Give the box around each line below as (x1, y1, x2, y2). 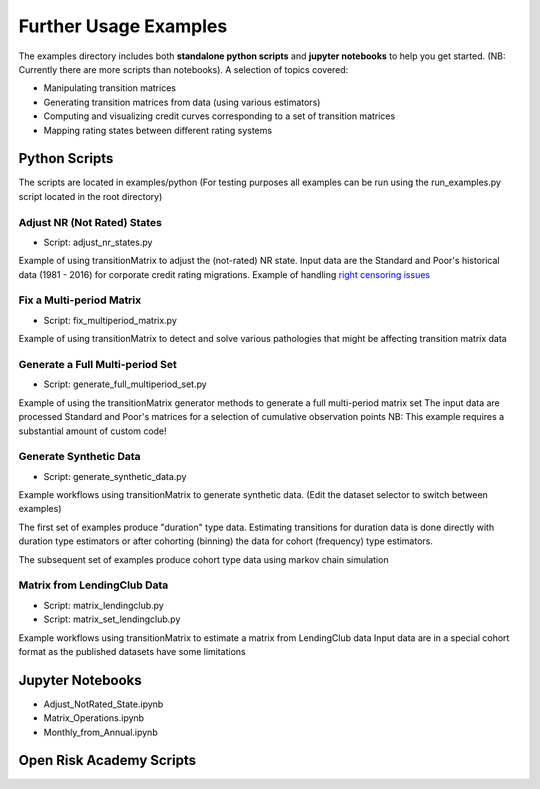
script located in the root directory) (18, 190, 163, 202)
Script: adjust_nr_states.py (43, 236, 153, 248)
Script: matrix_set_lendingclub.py (43, 613, 181, 625)
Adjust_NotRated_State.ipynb (43, 698, 164, 710)
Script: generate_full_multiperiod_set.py (43, 378, 207, 390)
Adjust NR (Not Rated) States (18, 215, 162, 229)
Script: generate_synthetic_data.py (43, 470, 187, 482)
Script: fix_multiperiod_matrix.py (43, 314, 177, 326)
